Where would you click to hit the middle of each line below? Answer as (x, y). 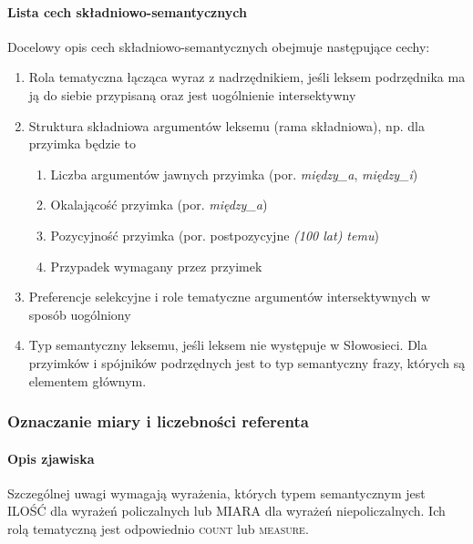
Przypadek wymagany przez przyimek (156, 266)
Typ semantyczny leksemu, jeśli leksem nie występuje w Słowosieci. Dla (228, 345)
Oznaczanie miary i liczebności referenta (158, 421)
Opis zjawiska (51, 458)
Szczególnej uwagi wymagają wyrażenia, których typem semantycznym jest (216, 493)
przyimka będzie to (82, 144)
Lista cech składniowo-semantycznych (127, 11)
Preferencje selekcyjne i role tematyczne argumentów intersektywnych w (230, 297)
